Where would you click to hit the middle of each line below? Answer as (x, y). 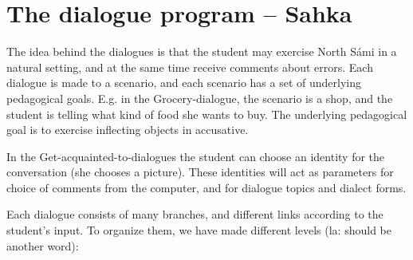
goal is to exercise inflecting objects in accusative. (128, 130)
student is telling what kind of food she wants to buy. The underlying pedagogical (207, 114)
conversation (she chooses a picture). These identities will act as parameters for (200, 172)
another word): (43, 245)
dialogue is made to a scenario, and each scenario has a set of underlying (184, 83)
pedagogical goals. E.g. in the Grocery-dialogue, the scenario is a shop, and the (200, 98)
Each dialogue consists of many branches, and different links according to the (195, 214)
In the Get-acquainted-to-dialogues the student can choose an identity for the (196, 156)
